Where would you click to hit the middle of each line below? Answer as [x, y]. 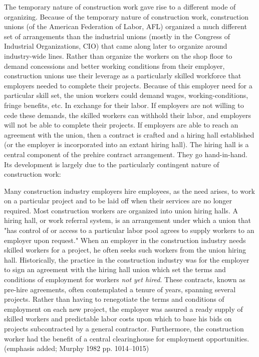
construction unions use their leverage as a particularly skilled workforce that [123, 76]
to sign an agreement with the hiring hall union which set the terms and [115, 269]
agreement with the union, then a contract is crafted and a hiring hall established [129, 134]
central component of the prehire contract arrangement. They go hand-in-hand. [126, 154]
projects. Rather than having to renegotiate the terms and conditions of [114, 299]
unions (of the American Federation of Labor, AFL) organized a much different [125, 26]
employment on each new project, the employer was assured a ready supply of [123, 309]
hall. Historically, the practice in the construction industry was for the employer [127, 259]
